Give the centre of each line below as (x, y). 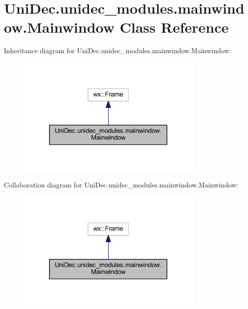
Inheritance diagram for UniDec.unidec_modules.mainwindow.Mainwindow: (118, 51)
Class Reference (174, 27)
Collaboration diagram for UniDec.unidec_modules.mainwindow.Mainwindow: (121, 185)
